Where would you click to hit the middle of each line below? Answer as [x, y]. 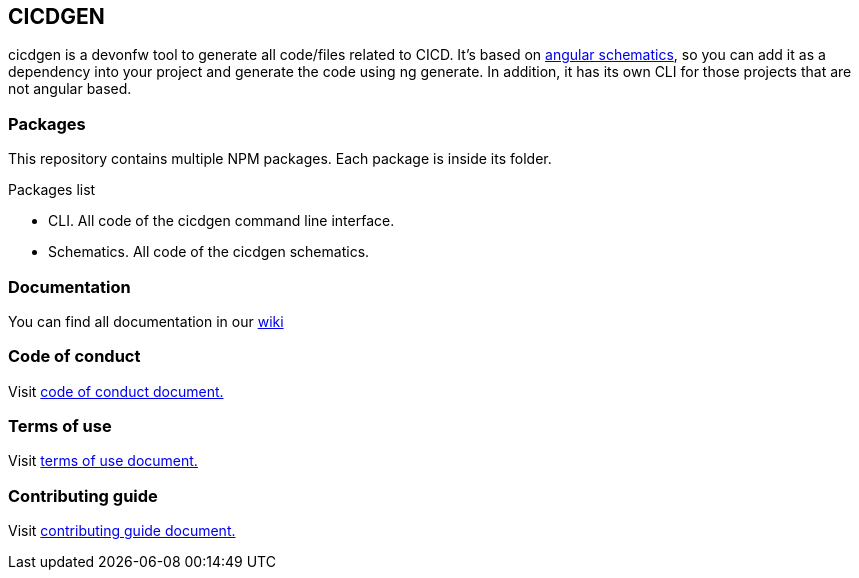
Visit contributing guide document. [122, 531]
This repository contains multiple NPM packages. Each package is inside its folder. [280, 159]
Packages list [52, 190]
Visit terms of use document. [103, 461]
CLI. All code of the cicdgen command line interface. [221, 221]
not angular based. [70, 89]
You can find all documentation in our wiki [146, 321]
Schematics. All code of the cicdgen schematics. [209, 252]
